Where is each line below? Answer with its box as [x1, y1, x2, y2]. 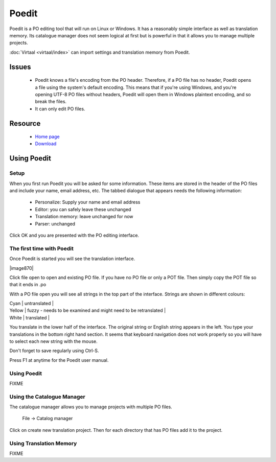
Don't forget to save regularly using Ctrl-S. [9, 348, 99, 354]
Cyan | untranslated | [9, 301, 54, 307]
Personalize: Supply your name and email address [35, 199, 141, 205]
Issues [9, 62, 31, 71]
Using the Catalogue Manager [9, 393, 85, 400]
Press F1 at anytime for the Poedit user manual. [9, 357, 109, 363]
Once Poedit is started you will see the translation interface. [9, 256, 135, 262]
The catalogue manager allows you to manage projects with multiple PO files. [9, 404, 172, 410]
